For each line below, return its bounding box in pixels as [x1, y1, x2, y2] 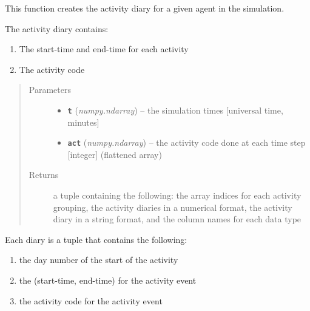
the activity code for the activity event [19, 294, 163, 307]
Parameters [29, 83, 71, 96]
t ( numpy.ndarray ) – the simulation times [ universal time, [67, 103, 283, 116]
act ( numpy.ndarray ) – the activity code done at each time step [67, 136, 306, 149]
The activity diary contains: [5, 22, 109, 35]
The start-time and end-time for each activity [19, 43, 189, 55]
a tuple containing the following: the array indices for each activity [53, 189, 302, 202]
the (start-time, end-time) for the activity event [19, 274, 197, 287]
